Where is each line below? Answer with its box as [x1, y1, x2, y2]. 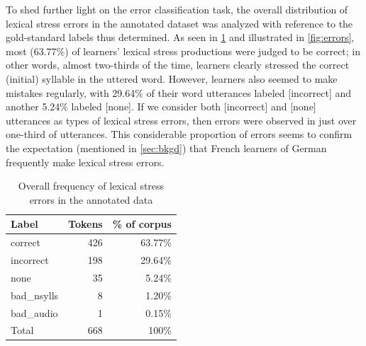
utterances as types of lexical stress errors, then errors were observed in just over [6, 113, 357, 127]
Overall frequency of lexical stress [18, 178, 165, 193]
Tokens [68, 217, 103, 231]
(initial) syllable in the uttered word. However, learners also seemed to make [6, 71, 338, 86]
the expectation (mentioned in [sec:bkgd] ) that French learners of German [6, 140, 327, 155]
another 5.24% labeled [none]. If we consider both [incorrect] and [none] [6, 99, 316, 114]
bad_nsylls [11, 287, 59, 302]
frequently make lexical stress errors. [6, 154, 165, 169]
